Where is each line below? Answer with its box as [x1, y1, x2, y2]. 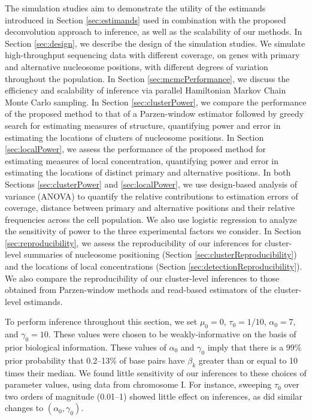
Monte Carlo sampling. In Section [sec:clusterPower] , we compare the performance [5, 95, 307, 108]
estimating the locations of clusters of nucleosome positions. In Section [5, 131, 264, 143]
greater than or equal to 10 [198, 353, 298, 366]
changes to [5, 401, 44, 414]
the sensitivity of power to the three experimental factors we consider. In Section [5, 225, 301, 237]
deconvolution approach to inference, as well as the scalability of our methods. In [5, 25, 302, 38]
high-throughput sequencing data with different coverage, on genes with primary [5, 49, 300, 61]
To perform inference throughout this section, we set [5, 315, 198, 328]
